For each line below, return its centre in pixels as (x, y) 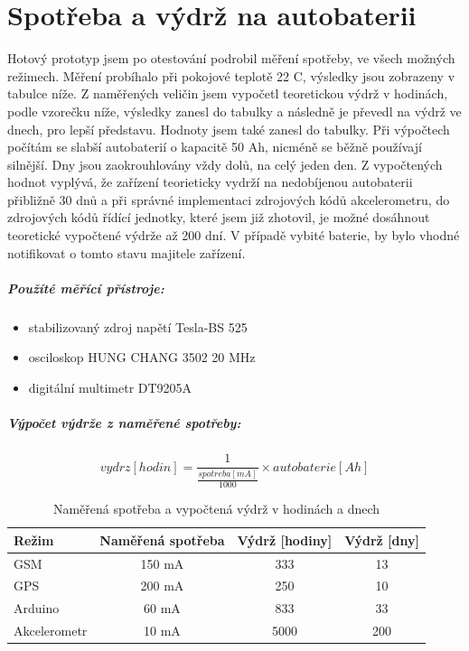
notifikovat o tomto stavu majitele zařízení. (127, 252)
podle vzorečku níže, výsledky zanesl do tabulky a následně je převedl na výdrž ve (234, 111)
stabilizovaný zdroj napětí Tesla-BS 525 (138, 326)
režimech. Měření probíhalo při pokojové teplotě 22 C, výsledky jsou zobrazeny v (231, 75)
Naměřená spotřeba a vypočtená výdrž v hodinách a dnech (216, 509)
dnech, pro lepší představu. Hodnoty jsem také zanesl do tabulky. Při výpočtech (229, 129)
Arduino (37, 608)
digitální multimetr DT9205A (110, 387)
